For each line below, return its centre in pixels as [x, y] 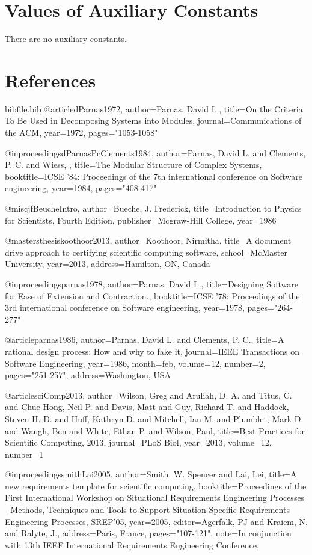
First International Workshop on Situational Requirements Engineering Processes [155, 498]
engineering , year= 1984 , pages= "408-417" [81, 188]
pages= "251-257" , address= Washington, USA [88, 375]
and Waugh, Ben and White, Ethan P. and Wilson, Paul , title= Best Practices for [155, 430]
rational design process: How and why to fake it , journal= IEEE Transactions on [152, 351]
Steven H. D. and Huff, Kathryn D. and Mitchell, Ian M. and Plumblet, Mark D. [154, 418]
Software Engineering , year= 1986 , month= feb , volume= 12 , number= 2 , [135, 363]
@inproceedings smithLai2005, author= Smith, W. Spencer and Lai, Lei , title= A [151, 474]
